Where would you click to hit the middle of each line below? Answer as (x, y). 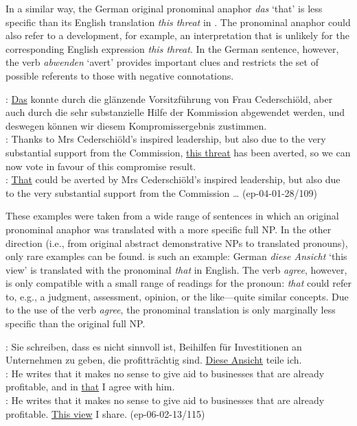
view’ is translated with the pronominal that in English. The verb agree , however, (176, 269)
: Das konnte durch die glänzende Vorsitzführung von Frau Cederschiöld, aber (169, 98)
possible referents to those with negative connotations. (120, 75)
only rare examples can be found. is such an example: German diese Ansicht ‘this (176, 256)
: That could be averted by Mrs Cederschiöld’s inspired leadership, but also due (173, 179)
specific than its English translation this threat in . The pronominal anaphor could (178, 22)
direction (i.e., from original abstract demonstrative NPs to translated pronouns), (177, 242)
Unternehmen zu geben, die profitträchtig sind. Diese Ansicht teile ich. (154, 360)
